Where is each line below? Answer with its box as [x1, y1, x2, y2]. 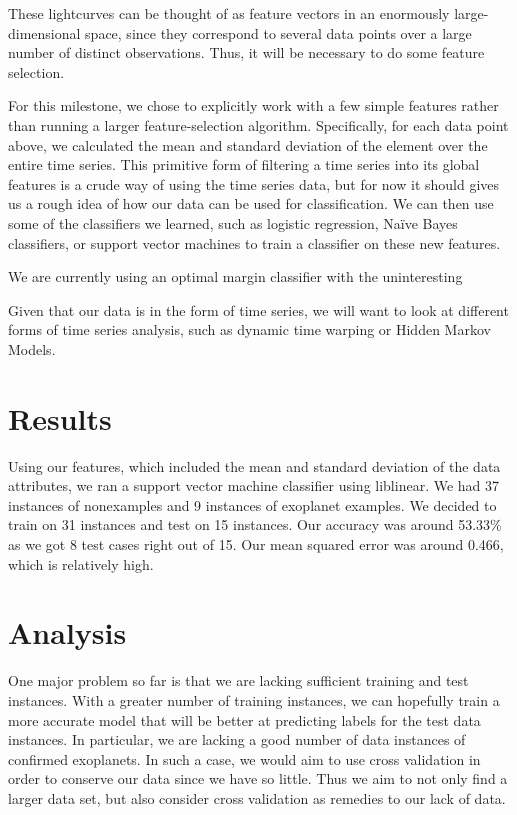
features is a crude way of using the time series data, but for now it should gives [8, 173, 500, 194]
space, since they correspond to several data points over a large [85, 22, 472, 43]
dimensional [8, 22, 81, 43]
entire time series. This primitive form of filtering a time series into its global [8, 154, 480, 175]
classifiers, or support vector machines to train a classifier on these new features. [8, 232, 501, 253]
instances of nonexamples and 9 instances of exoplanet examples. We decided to [8, 494, 497, 515]
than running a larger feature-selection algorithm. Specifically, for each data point [8, 114, 509, 135]
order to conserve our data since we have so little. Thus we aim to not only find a [8, 768, 508, 789]
